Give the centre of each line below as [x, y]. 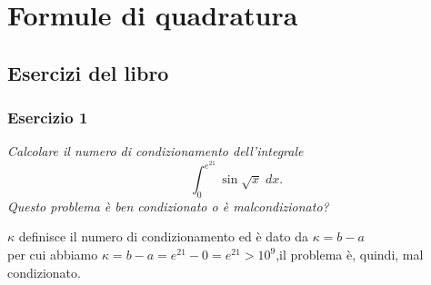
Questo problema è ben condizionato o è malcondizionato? [168, 206]
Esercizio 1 [48, 118]
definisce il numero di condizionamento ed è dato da [163, 236]
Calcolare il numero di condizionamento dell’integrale [155, 151]
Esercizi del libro [88, 72]
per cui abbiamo [53, 254]
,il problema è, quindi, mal [350, 254]
